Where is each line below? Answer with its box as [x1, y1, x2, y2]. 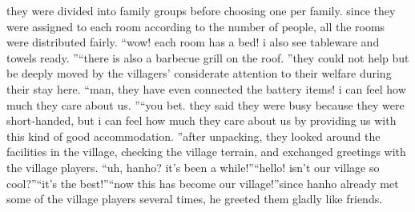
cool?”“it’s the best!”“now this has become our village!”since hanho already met [6, 174, 399, 191]
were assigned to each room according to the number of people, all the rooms [6, 18, 385, 34]
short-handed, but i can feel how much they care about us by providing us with [6, 112, 397, 129]
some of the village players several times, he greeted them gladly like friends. [6, 190, 383, 207]
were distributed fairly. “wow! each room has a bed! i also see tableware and [6, 34, 380, 50]
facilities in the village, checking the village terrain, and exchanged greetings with [6, 143, 406, 160]
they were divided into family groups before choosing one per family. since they [6, 2, 396, 18]
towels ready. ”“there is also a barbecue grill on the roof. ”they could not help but [6, 49, 409, 66]
